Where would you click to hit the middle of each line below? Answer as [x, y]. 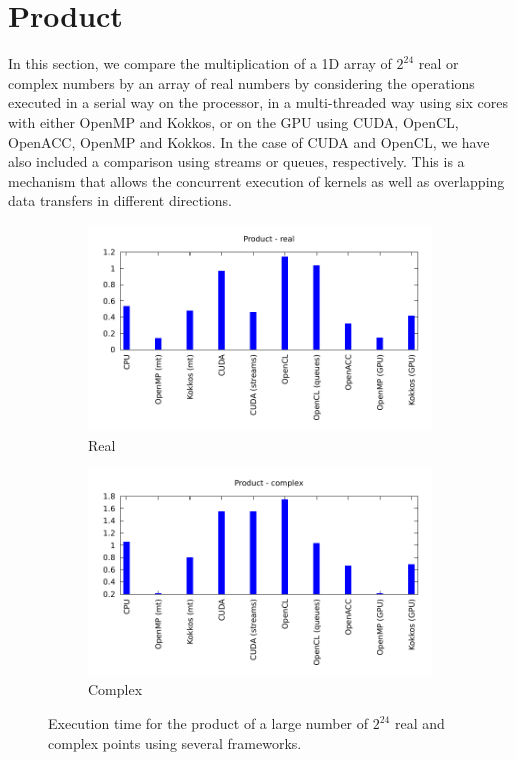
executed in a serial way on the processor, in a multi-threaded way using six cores [258, 102]
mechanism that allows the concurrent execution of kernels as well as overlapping [256, 180]
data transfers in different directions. [120, 200]
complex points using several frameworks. [175, 742]
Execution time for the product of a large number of [208, 723]
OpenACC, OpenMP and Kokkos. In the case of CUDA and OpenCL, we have [249, 141]
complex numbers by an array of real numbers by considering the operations [241, 82]
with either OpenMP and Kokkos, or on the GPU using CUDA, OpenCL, [233, 121]
